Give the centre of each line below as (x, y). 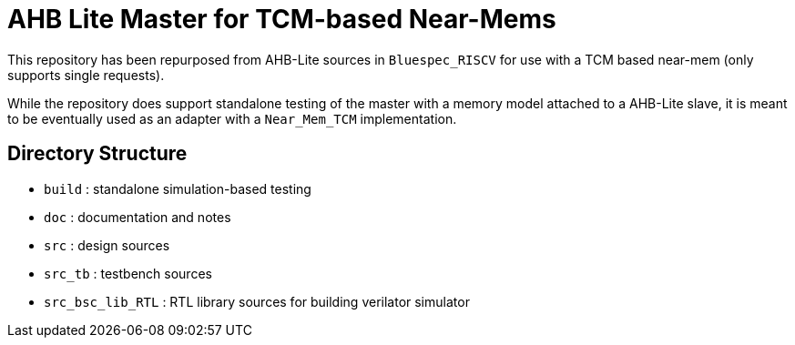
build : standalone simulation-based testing (178, 188)
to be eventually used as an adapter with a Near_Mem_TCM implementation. (232, 118)
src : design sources (107, 245)
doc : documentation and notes (138, 217)
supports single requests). (86, 75)
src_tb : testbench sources (128, 273)
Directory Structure (97, 154)
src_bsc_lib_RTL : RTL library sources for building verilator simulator (257, 301)
